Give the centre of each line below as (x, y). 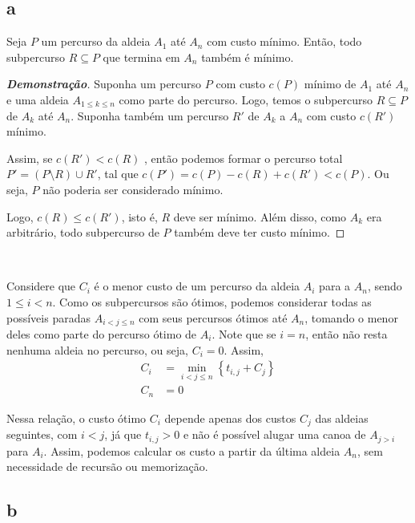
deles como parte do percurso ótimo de (102, 333)
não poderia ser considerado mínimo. (133, 189)
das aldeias (342, 418)
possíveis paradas (48, 317)
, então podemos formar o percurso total (244, 158)
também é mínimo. (248, 57)
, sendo (385, 286)
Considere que (41, 286)
